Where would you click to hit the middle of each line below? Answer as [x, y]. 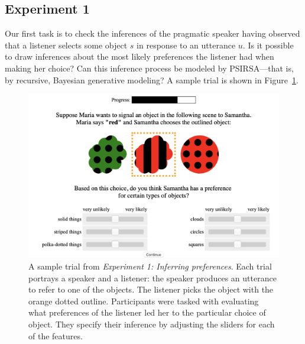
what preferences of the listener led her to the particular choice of [147, 312]
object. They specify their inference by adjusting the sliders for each [152, 324]
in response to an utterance [186, 45]
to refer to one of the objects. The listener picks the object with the [151, 289]
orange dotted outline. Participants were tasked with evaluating [144, 301]
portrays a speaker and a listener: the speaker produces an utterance [152, 278]
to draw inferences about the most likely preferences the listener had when [139, 56]
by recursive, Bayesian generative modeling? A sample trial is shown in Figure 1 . [152, 79]
